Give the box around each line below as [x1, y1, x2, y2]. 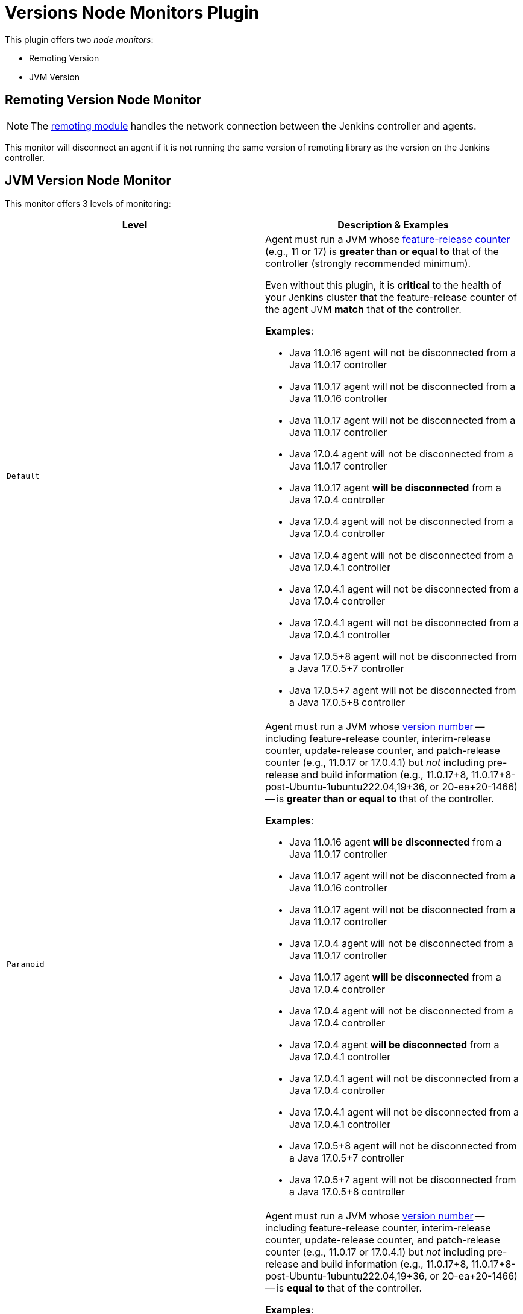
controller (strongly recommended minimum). [265, 257, 471, 270]
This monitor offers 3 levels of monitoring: [5, 198, 171, 209]
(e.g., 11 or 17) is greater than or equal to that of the [265, 245, 499, 258]
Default [7, 471, 40, 480]
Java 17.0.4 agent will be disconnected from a [289, 1039, 500, 1051]
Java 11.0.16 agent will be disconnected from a [289, 836, 502, 849]
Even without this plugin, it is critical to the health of [265, 279, 502, 292]
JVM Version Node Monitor [5, 173, 172, 189]
